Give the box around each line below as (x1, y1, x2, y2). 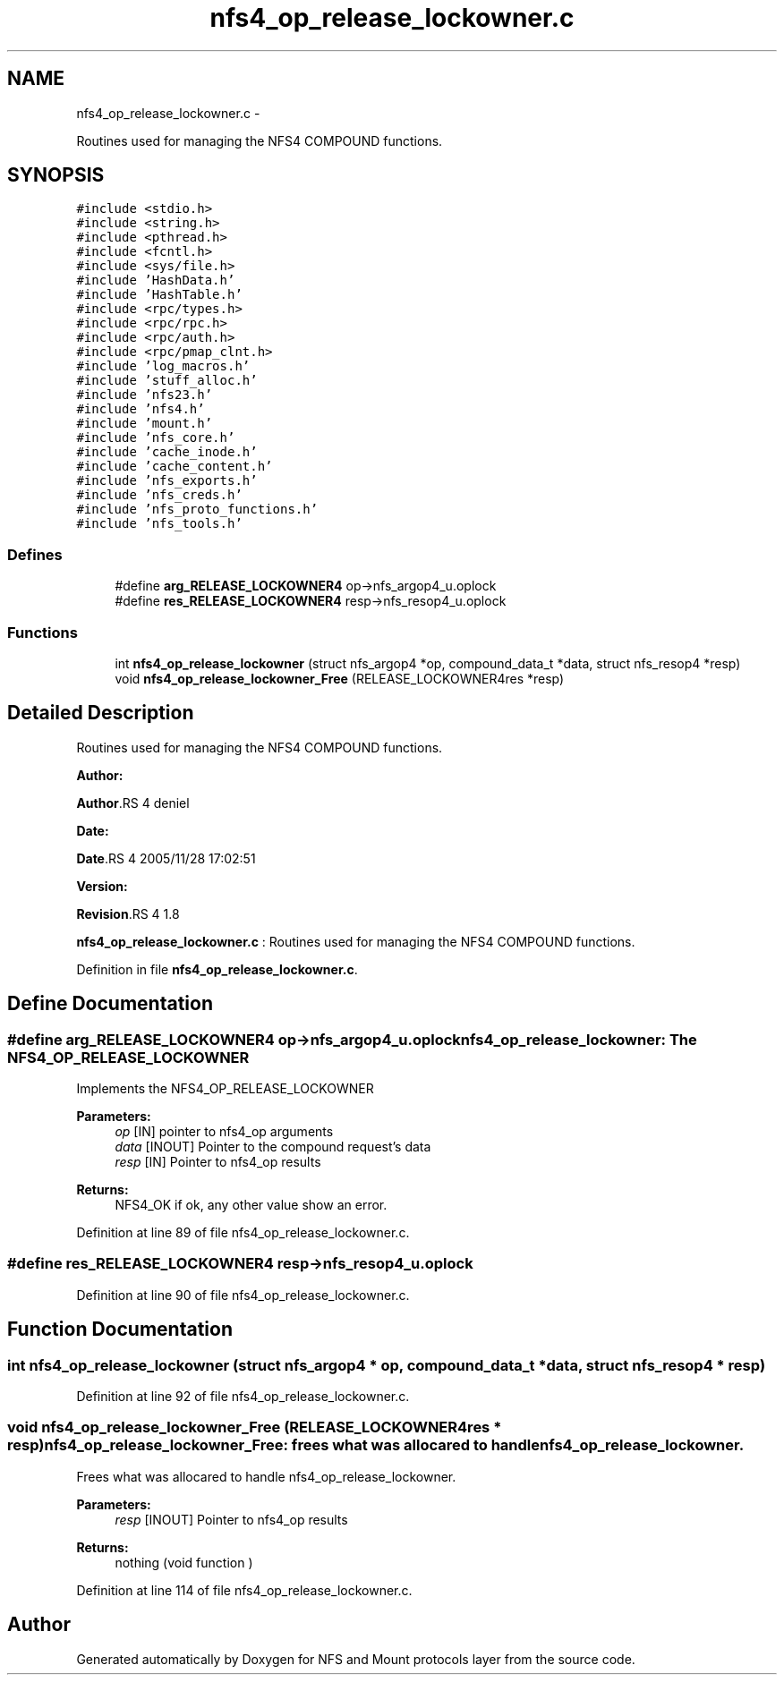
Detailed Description (7, 701, 194, 725)
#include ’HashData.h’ (76, 273, 235, 288)
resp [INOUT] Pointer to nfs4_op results (115, 1511, 348, 1527)
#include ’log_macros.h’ (76, 359, 251, 374)
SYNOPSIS (7, 164, 105, 187)
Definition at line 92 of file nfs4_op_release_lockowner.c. (76, 1388, 410, 1404)
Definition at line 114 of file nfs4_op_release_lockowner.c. (76, 1582, 413, 1598)
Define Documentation (7, 992, 213, 1015)
